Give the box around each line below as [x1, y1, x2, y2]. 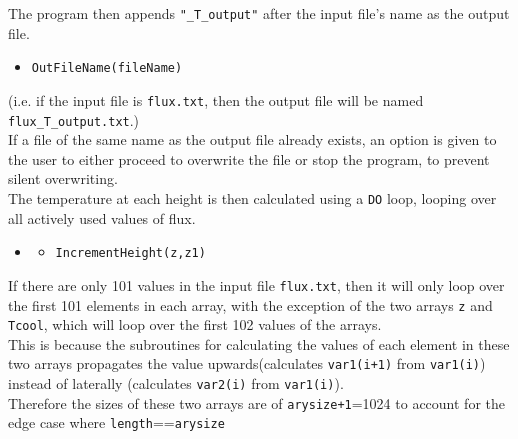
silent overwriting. [8, 168, 118, 189]
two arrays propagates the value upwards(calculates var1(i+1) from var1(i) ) [8, 353, 486, 374]
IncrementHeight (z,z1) [55, 246, 206, 261]
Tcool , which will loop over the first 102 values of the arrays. [8, 314, 382, 335]
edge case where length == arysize [8, 412, 225, 433]
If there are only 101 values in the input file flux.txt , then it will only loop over [8, 274, 505, 295]
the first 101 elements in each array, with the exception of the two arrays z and [8, 294, 493, 315]
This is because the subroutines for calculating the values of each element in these [8, 333, 510, 354]
